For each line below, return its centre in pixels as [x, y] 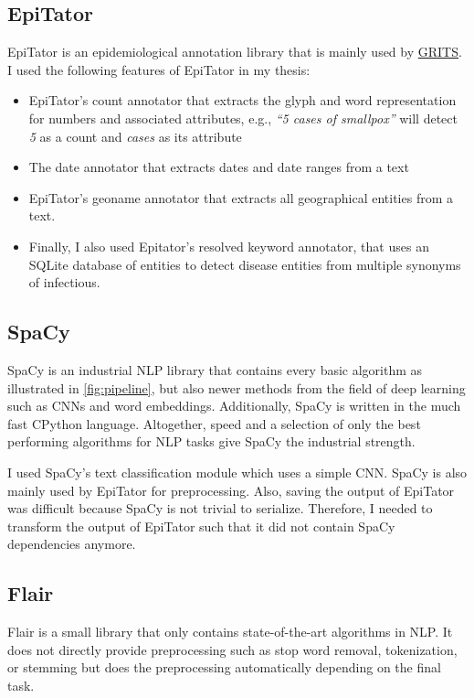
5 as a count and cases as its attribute [135, 136]
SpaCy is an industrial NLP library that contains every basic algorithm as [215, 369]
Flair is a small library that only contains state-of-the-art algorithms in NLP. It [230, 632]
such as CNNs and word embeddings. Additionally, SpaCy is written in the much [234, 406]
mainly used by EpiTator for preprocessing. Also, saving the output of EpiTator [231, 490]
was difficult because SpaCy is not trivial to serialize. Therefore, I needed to [220, 508]
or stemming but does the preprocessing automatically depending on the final [224, 667]
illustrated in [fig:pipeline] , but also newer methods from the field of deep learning [237, 387]
